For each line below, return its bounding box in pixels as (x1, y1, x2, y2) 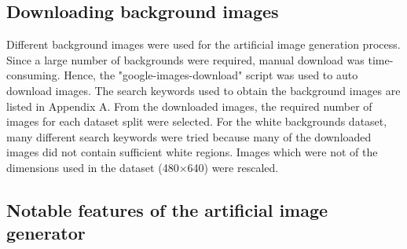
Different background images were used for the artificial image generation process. (6, 36, 401, 53)
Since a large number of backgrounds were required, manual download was (6, 51, 365, 68)
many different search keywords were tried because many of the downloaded (6, 128, 372, 145)
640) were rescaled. (187, 159, 279, 175)
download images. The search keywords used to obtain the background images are (6, 82, 401, 98)
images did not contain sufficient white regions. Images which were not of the (6, 144, 378, 160)
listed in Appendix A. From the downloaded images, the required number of (6, 97, 372, 114)
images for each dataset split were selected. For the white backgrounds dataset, (6, 113, 387, 130)
